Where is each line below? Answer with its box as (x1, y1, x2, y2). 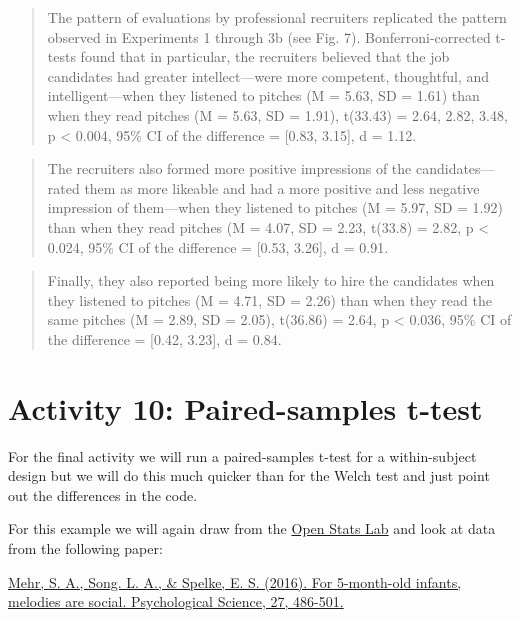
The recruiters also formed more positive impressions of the (47, 158, 412, 179)
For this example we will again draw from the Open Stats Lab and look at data (8, 518, 496, 539)
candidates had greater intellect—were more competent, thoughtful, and (47, 65, 490, 86)
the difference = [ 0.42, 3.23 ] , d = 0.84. (47, 328, 282, 349)
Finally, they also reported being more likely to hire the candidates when (47, 270, 495, 291)
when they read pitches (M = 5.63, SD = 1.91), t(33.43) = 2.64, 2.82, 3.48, (47, 104, 508, 125)
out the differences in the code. (8, 484, 198, 505)
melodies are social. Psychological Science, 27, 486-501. (8, 591, 344, 612)
